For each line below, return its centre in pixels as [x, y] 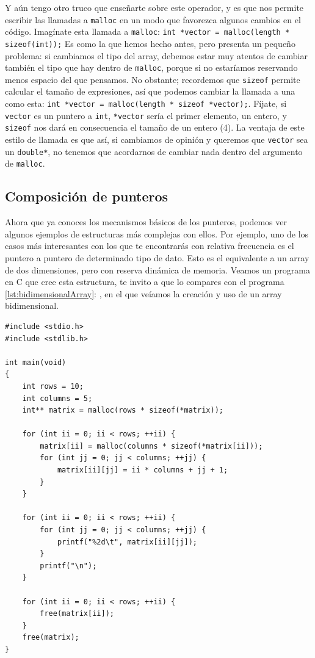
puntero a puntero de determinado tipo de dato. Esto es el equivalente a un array [157, 257]
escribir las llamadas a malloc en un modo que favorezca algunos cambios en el [153, 19]
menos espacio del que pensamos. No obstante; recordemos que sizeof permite [153, 79]
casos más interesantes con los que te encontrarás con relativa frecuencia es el [150, 246]
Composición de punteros [87, 196]
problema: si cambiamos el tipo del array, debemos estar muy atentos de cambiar [156, 55]
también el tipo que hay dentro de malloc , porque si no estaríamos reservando [151, 67]
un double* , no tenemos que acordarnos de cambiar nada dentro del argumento [154, 151]
